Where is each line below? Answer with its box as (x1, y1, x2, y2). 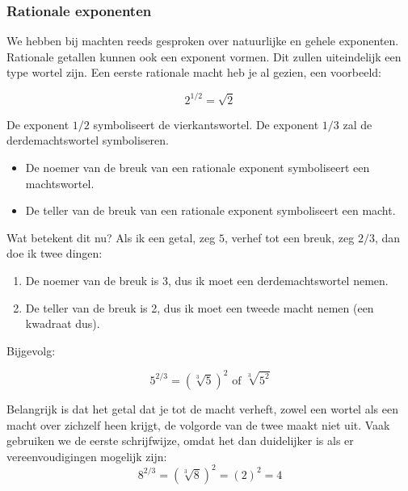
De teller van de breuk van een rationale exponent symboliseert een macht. (25, 202, 396, 219)
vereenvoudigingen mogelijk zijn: (6, 447, 167, 464)
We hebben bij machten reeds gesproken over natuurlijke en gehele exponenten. (6, 32, 399, 49)
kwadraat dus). (25, 315, 100, 332)
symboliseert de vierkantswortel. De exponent (93, 115, 319, 132)
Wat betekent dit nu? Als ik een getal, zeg (6, 229, 216, 245)
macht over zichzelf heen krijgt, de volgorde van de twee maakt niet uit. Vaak (6, 416, 390, 433)
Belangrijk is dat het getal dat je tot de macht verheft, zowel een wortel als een (6, 400, 398, 417)
